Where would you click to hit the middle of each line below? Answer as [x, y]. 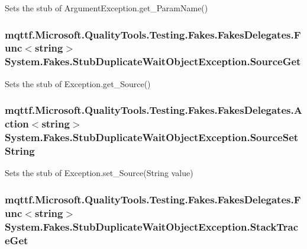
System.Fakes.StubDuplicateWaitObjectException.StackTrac [152, 226]
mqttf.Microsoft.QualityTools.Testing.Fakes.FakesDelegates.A [153, 110]
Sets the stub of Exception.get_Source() [78, 83]
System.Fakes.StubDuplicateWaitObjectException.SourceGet [153, 61]
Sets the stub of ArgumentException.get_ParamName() [106, 8]
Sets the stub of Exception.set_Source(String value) [99, 173]
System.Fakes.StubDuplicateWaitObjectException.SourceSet [152, 137]
